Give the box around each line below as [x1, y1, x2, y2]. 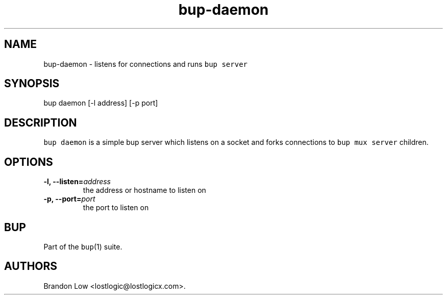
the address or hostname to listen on [83, 186, 206, 195]
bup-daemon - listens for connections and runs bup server [43, 59, 247, 68]
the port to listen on [83, 203, 149, 212]
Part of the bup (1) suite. [43, 242, 122, 251]
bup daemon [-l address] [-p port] [43, 98, 158, 108]
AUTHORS [4, 260, 58, 273]
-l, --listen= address [43, 177, 111, 186]
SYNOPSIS [4, 77, 60, 90]
